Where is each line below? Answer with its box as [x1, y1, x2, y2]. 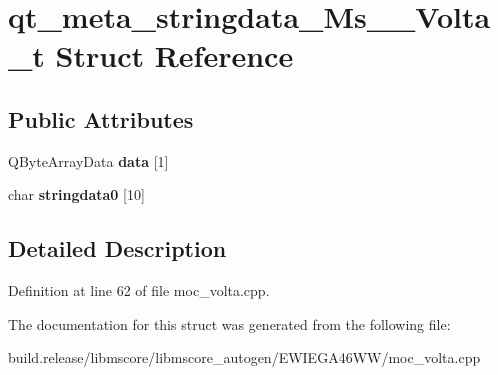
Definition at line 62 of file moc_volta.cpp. [8, 280, 270, 301]
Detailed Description [8, 233, 227, 264]
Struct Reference [55, 35, 294, 76]
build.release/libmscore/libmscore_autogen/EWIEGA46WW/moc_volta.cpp [8, 347, 481, 368]
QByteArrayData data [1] [8, 150, 169, 171]
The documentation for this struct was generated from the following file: [8, 313, 451, 334]
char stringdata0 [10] [8, 184, 145, 205]
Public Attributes [8, 103, 194, 134]
